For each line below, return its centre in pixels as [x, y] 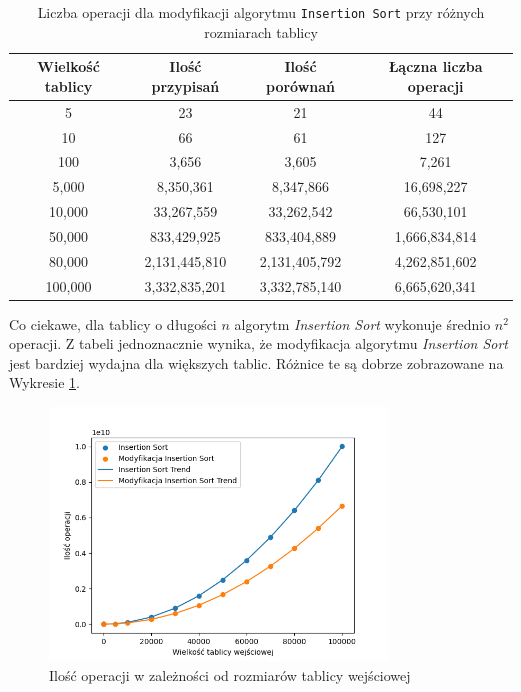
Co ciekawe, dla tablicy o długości [113, 323]
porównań [300, 85]
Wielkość [68, 66]
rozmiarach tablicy [261, 31]
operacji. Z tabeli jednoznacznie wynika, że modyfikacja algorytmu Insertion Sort [259, 343]
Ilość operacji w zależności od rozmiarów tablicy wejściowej [230, 675]
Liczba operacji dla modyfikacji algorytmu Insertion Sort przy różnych [261, 12]
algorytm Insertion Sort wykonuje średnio [362, 323]
